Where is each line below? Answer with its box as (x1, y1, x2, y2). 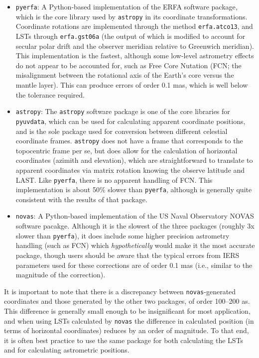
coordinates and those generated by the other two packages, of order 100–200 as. (4, 296, 250, 306)
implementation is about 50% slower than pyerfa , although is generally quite (15, 184, 252, 195)
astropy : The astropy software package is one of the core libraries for (15, 106, 230, 117)
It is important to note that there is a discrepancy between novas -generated (4, 286, 236, 296)
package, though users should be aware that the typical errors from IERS (15, 249, 240, 260)
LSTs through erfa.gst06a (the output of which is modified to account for (15, 30, 246, 41)
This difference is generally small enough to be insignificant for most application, (4, 305, 251, 316)
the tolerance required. (15, 89, 85, 100)
